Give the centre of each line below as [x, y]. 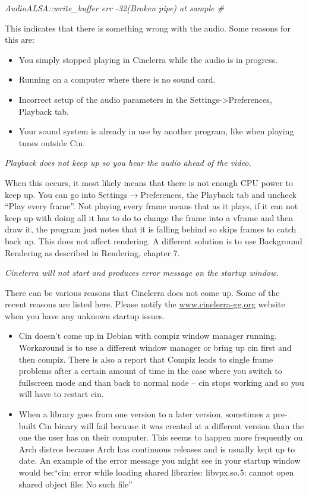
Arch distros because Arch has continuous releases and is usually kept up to [157, 449]
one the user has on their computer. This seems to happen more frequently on [161, 437]
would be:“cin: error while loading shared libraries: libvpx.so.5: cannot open [156, 472]
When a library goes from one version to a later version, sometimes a [144, 414]
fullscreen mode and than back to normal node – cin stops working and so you [161, 382]
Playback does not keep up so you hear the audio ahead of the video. [128, 163]
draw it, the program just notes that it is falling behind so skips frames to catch [151, 229]
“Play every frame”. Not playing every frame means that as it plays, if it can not [152, 206]
